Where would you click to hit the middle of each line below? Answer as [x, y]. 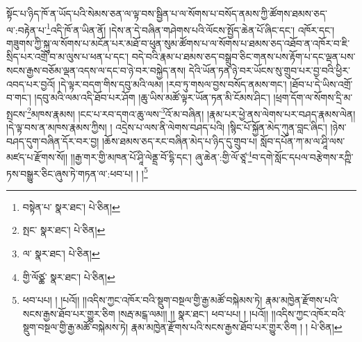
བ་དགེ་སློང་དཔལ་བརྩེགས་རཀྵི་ [303, 156]
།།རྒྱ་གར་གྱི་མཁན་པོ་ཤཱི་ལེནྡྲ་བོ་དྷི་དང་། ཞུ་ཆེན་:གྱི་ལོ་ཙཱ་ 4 [161, 156]
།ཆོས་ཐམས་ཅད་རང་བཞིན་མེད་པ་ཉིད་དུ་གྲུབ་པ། [180, 140]
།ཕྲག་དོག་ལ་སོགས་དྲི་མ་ [313, 97]
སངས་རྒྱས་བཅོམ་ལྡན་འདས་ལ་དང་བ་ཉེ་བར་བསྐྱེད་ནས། [96, 70]
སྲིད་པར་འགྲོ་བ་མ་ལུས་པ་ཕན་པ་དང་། [68, 57]
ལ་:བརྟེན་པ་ [26, 29]
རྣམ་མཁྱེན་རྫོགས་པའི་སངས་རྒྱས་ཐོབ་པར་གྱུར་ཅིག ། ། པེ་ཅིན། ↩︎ [237, 327]
